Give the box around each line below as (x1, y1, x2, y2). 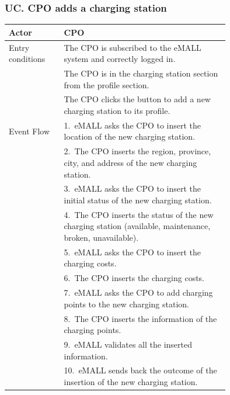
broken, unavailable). (64, 231, 139, 243)
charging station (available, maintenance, (64, 220, 211, 232)
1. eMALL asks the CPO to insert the (64, 119, 201, 131)
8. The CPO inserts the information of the (64, 312, 217, 324)
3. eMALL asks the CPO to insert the (64, 182, 201, 195)
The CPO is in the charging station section (64, 67, 218, 79)
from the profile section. (64, 78, 149, 91)
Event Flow (9, 124, 50, 137)
